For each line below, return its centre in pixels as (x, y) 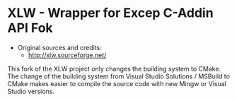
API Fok (30, 28)
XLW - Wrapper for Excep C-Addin (110, 13)
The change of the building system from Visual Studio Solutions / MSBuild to (118, 76)
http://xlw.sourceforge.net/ (67, 55)
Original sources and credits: (59, 47)
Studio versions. (31, 91)
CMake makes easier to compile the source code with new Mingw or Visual (117, 83)
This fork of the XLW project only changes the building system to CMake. (114, 69)
